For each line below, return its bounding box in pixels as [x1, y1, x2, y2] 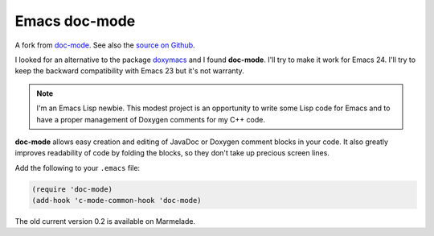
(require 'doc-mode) [31, 184, 113, 193]
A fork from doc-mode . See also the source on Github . [14, 40, 196, 50]
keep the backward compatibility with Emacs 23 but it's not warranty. [14, 66, 244, 76]
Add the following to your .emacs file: [14, 163, 141, 172]
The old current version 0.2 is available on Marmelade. [14, 217, 196, 226]
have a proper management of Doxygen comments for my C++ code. [36, 114, 265, 124]
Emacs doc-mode [14, 12, 136, 30]
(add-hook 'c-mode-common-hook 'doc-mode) [31, 196, 202, 205]
